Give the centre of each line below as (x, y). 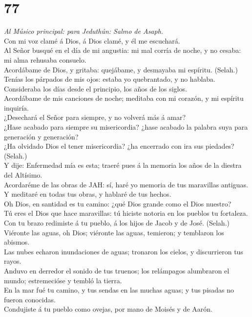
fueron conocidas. (30, 299)
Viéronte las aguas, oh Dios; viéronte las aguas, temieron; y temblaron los (114, 232)
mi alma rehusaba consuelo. (45, 59)
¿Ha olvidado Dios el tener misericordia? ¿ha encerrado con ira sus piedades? (119, 146)
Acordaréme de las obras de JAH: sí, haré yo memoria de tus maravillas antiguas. (126, 184)
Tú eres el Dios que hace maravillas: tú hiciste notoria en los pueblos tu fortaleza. (126, 213)
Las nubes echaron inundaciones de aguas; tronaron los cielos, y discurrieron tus (124, 251)
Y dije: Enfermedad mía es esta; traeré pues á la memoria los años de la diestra (123, 165)
